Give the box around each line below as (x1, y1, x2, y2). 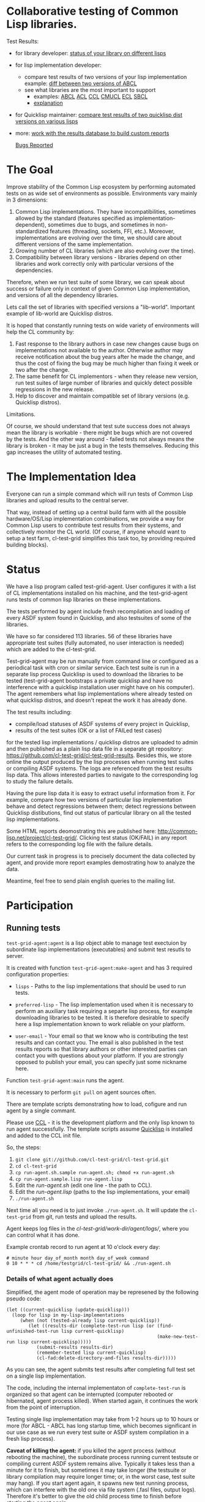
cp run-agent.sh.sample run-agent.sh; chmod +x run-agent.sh (15, 1169, 175, 1176)
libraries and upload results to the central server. (6, 496, 129, 504)
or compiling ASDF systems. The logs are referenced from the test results (6, 764, 192, 772)
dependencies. (15, 266, 53, 274)
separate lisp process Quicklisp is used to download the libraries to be (6, 670, 184, 677)
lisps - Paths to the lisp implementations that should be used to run (15, 982, 187, 990)
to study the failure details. (6, 777, 73, 785)
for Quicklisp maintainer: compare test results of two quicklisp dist (15, 111, 182, 118)
